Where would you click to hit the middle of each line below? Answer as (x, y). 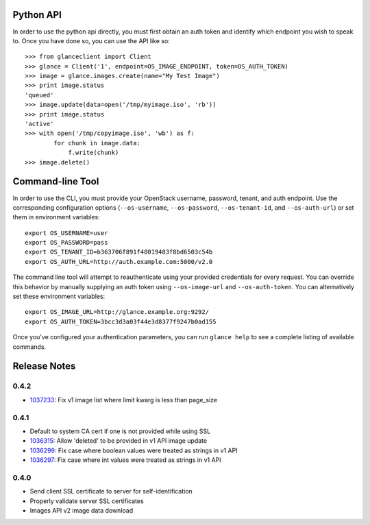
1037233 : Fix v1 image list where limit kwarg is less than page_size (124, 400)
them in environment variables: (57, 217)
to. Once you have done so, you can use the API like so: (91, 40)
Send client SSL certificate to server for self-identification (111, 491)
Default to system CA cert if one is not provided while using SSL (120, 431)
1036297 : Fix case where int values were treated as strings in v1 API (125, 460)
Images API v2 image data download (82, 510)
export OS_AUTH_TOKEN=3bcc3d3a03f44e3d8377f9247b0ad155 (121, 321)
